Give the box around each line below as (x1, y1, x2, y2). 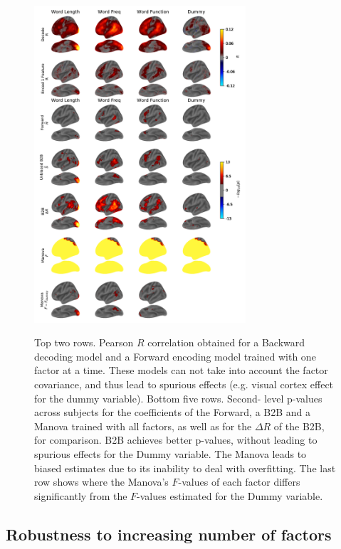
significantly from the (34, 488, 127, 503)
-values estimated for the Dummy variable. (137, 488, 323, 503)
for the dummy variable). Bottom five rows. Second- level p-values (34, 390, 322, 405)
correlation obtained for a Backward (147, 335, 305, 350)
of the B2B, (273, 418, 325, 433)
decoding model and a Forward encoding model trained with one (34, 348, 316, 363)
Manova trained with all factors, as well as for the (34, 418, 252, 433)
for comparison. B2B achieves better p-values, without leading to (34, 432, 318, 447)
